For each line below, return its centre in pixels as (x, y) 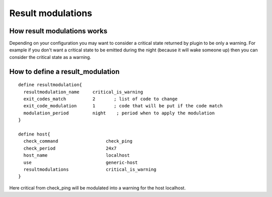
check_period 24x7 (70, 148)
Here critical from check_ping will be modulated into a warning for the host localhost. (97, 188)
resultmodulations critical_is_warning (90, 169)
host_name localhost (77, 155)
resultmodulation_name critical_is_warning (83, 92)
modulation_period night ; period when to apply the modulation (119, 113)
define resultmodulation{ (50, 85)
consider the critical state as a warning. (50, 57)
